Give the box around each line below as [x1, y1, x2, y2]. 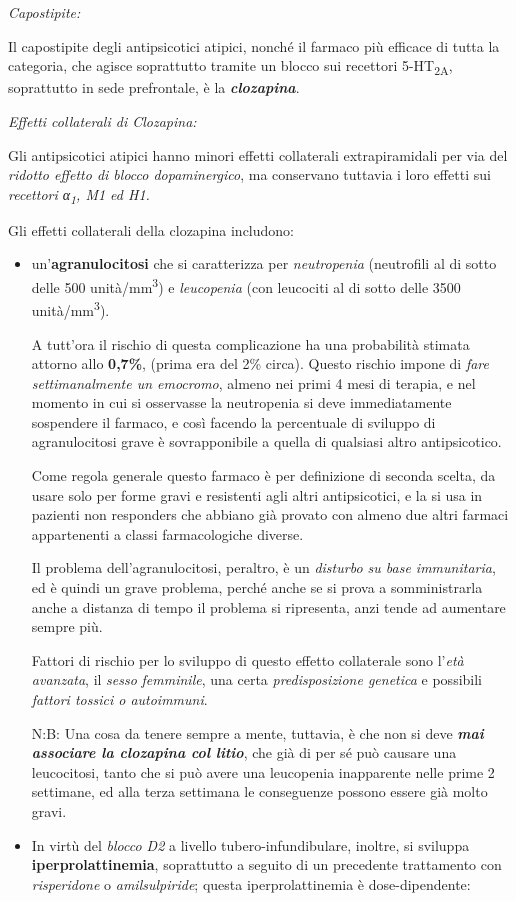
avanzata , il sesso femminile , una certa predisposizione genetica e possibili [31, 669, 483, 690]
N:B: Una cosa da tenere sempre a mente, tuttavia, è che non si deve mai [31, 722, 484, 743]
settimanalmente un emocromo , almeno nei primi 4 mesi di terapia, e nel [31, 372, 476, 393]
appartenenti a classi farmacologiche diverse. [31, 523, 304, 544]
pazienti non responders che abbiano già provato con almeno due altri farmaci [31, 504, 509, 525]
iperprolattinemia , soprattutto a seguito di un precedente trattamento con [31, 854, 502, 875]
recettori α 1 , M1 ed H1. [8, 183, 150, 207]
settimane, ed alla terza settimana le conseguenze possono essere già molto [31, 781, 488, 802]
